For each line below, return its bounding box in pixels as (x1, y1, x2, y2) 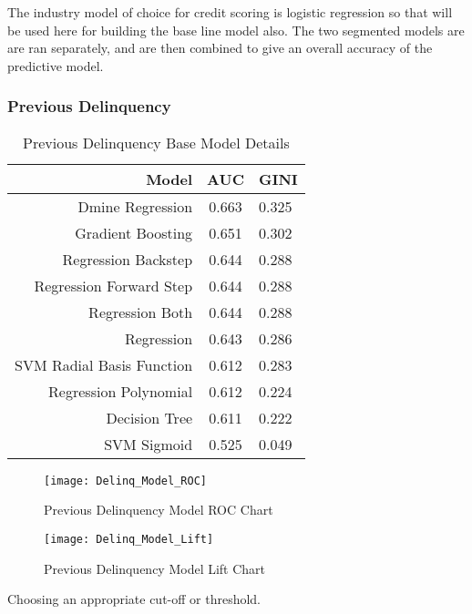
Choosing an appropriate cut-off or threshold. (7, 589, 262, 609)
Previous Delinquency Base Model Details (23, 131, 290, 153)
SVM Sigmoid (104, 433, 193, 455)
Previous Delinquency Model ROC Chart (44, 500, 273, 519)
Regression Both (88, 301, 193, 322)
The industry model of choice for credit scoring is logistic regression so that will (7, 3, 453, 21)
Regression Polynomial (48, 380, 193, 402)
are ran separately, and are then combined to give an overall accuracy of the (7, 38, 433, 57)
